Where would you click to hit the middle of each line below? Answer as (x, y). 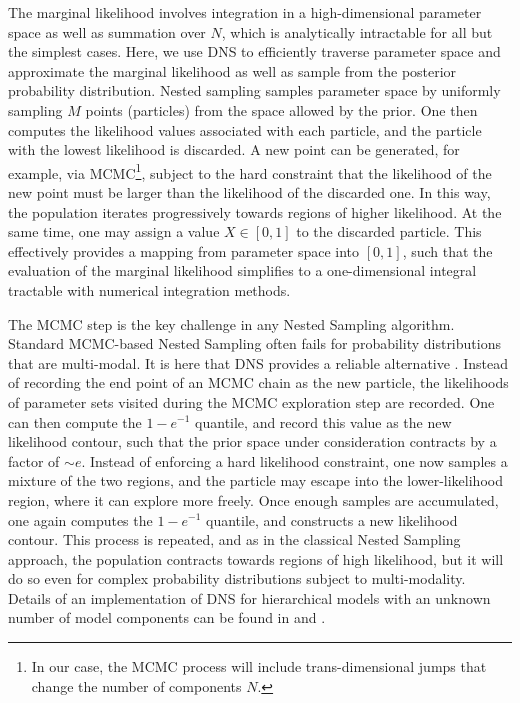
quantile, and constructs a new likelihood (332, 519)
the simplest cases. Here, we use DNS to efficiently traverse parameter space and (254, 51)
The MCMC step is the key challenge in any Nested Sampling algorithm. (231, 323)
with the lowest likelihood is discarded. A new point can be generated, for (234, 149)
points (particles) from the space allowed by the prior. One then (281, 109)
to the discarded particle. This (389, 231)
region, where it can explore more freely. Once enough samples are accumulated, (253, 499)
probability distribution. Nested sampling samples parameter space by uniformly (254, 90)
